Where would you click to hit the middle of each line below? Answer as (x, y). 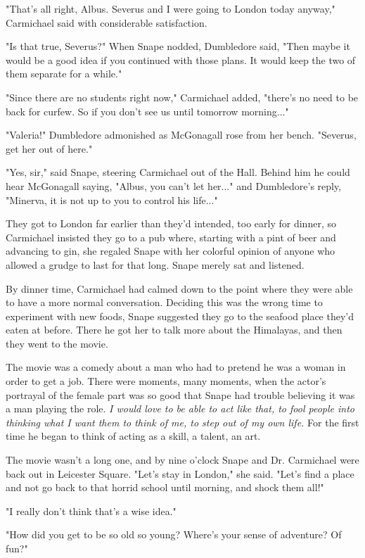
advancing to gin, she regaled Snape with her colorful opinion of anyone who (171, 251)
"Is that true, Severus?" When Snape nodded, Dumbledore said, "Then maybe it (178, 46)
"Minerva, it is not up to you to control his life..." (112, 199)
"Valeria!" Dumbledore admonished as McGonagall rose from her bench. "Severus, (181, 135)
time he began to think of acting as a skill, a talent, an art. (133, 436)
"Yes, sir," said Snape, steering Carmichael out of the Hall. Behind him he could (178, 172)
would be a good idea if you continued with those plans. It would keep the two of (181, 59)
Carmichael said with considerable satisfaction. (107, 22)
